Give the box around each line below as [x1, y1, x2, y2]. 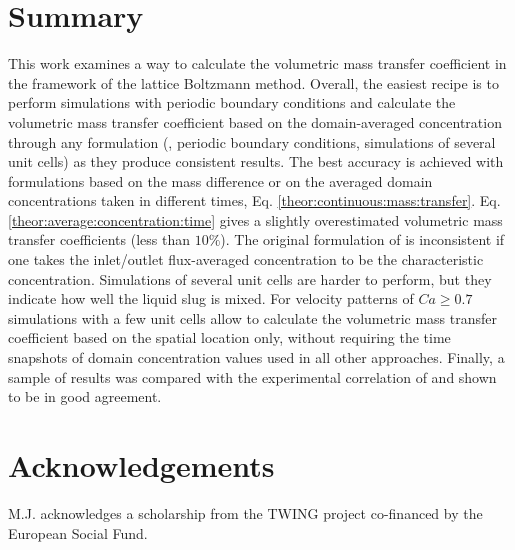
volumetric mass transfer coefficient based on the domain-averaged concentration [8, 111, 502, 132]
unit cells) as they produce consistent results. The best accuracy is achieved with [8, 151, 504, 172]
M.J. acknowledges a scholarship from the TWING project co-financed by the [8, 502, 483, 523]
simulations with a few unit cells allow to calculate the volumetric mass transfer [8, 307, 497, 328]
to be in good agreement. [8, 386, 162, 407]
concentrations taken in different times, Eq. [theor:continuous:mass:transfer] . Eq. [8, 190, 501, 211]
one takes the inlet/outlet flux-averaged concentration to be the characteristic [8, 249, 484, 270]
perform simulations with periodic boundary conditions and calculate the [8, 92, 456, 113]
